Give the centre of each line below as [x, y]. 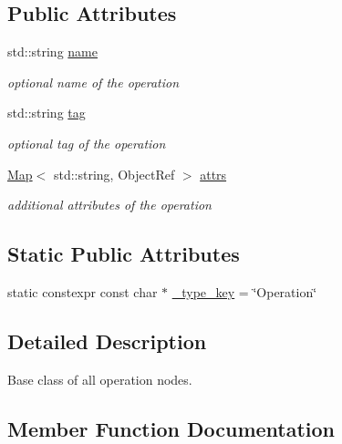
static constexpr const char [83, 291]
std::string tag [47, 113]
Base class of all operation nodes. [100, 379]
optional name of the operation [93, 82]
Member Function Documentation [171, 428]
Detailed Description [107, 341]
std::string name [52, 52]
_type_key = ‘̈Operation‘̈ [244, 291]
